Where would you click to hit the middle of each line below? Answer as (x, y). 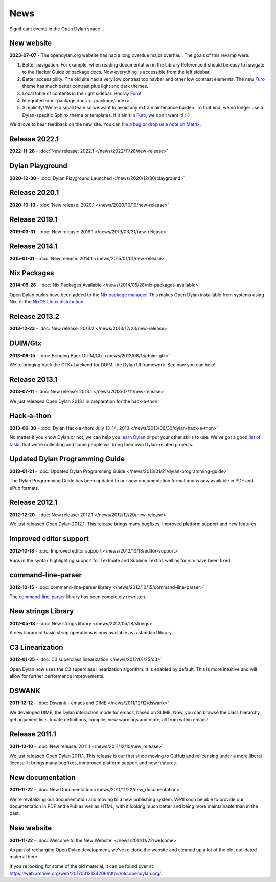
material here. (24, 857)
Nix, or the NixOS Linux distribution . (47, 302)
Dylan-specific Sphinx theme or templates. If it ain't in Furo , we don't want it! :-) (106, 115)
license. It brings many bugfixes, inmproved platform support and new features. (93, 763)
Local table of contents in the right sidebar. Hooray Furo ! (82, 93)
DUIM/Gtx (26, 343)
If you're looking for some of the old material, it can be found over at (81, 866)
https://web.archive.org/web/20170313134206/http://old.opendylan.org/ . (86, 873)
